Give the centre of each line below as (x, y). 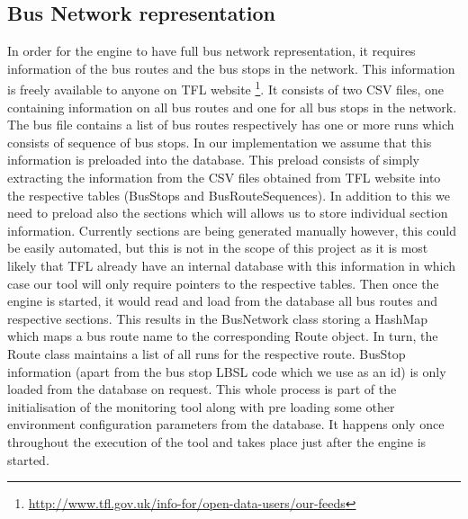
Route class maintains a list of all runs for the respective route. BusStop (207, 353)
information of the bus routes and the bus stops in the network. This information (231, 68)
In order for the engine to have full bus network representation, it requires (211, 51)
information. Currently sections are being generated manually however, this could (232, 230)
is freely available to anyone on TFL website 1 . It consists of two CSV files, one (226, 88)
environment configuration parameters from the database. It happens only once (226, 424)
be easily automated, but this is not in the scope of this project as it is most (218, 248)
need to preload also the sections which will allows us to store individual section (228, 213)
